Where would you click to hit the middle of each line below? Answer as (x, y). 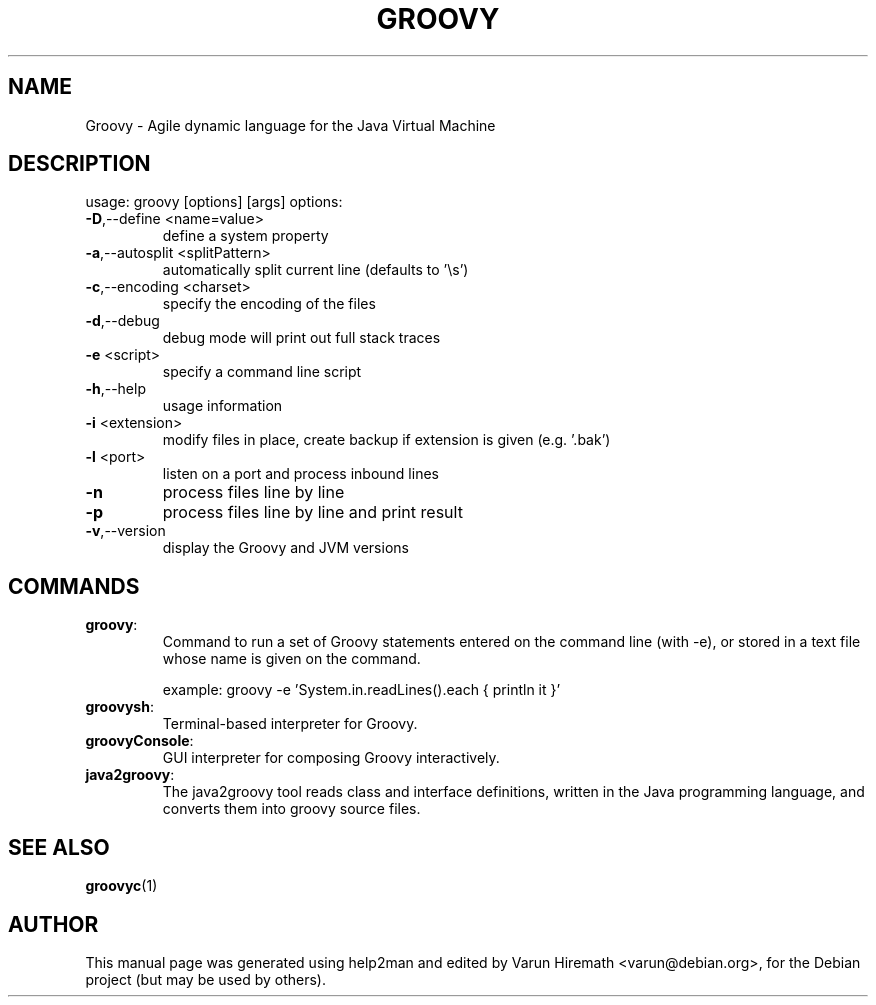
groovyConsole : (139, 741)
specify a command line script (262, 372)
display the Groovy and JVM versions (285, 548)
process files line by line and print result (312, 512)
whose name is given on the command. (291, 659)
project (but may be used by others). (205, 979)
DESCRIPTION (79, 164)
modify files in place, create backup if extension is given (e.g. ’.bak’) (386, 440)
